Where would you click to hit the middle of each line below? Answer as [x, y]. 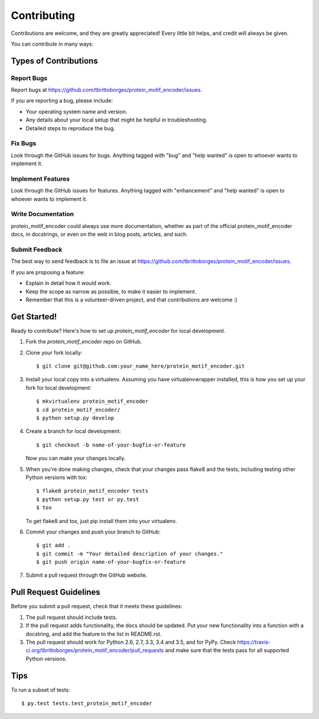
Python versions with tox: [57, 477]
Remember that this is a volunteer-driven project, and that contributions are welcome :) [131, 300]
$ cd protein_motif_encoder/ [78, 410]
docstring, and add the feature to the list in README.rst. [94, 634]
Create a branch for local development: [73, 431]
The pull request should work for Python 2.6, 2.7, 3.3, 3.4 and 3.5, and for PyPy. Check [131, 642]
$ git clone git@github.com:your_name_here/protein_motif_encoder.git [141, 366]
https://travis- [254, 642]
